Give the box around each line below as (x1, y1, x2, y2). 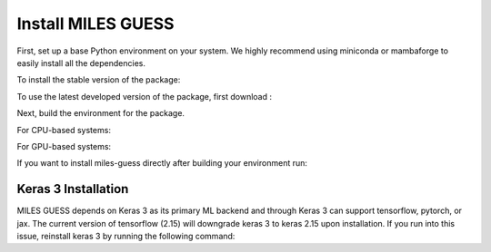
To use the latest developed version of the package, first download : (16, 91, 273, 102)
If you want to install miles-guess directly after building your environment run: (16, 158, 308, 169)
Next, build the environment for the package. (16, 108, 185, 119)
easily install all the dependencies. (16, 57, 145, 68)
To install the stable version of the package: (16, 74, 181, 85)
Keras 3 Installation (16, 181, 129, 197)
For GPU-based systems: (16, 141, 112, 151)
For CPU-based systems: (16, 124, 111, 135)
